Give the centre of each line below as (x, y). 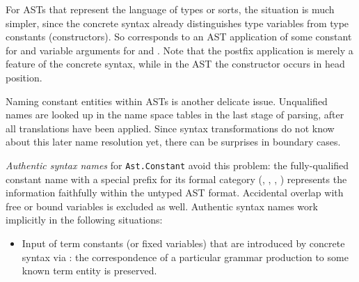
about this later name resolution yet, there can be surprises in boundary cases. (173, 142)
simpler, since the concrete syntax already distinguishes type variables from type (177, 23)
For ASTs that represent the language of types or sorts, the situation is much (170, 9)
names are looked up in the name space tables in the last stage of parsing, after (175, 115)
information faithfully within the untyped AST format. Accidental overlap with (175, 193)
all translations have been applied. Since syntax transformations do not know (170, 128)
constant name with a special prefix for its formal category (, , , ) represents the (176, 179)
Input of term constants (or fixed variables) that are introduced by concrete (183, 243)
